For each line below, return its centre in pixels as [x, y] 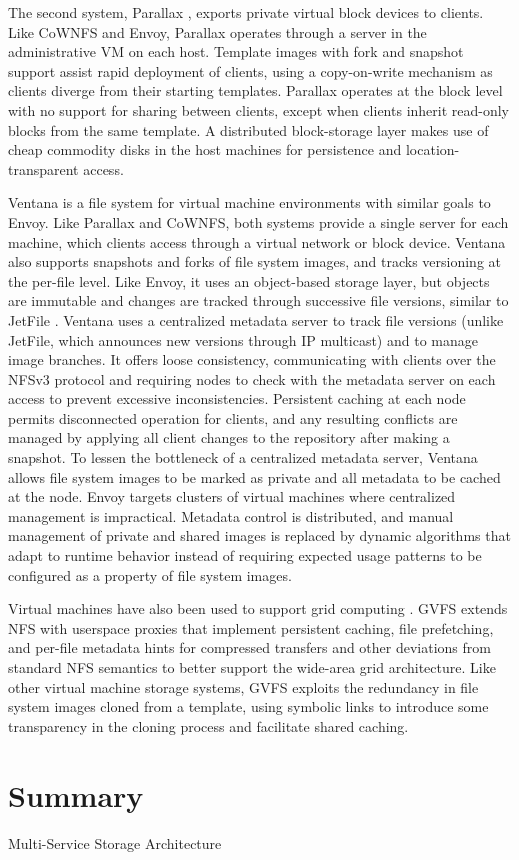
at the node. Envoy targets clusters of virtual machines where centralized [232, 496]
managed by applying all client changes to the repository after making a [229, 437]
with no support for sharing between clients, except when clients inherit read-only [259, 109]
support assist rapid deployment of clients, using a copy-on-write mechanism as [250, 70]
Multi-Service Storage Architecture [115, 842]
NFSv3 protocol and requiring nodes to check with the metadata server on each [252, 378]
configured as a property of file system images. [150, 574]
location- [432, 149]
